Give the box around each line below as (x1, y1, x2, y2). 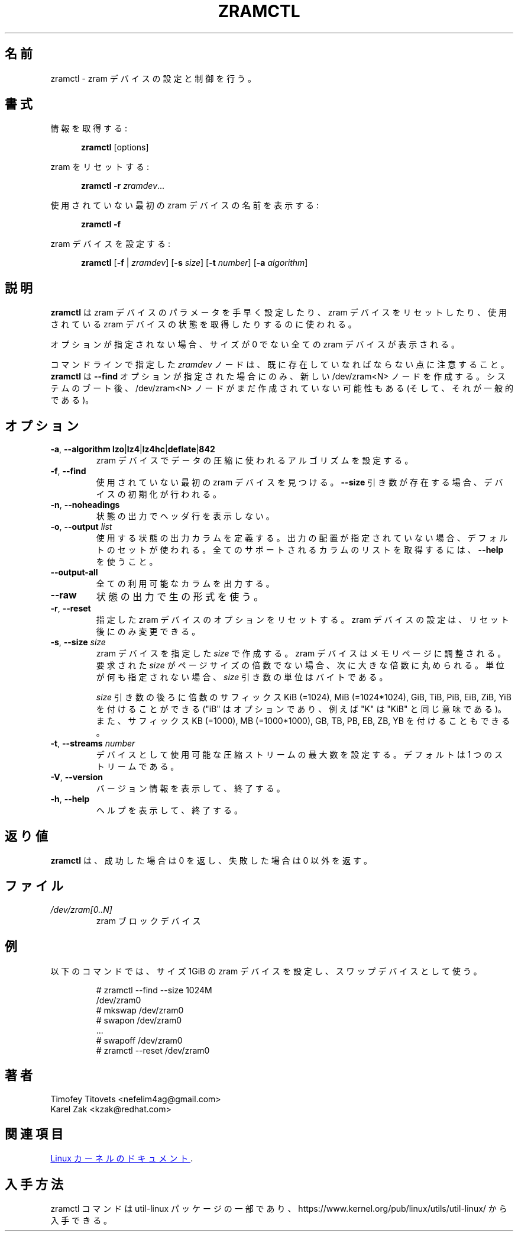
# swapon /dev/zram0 (96, 1015, 182, 1025)
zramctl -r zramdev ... (81, 181, 165, 191)
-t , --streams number (50, 738, 135, 749)
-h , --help (50, 794, 90, 804)
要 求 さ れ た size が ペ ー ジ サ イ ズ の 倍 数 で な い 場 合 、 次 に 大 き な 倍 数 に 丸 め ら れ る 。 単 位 (96, 660, 504, 671)
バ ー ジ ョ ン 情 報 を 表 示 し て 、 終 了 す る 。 (96, 783, 285, 794)
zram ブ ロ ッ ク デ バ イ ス (96, 915, 201, 926)
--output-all (50, 567, 98, 578)
